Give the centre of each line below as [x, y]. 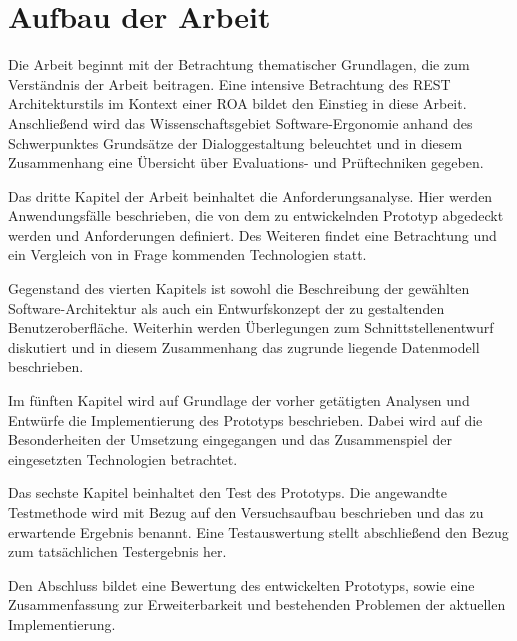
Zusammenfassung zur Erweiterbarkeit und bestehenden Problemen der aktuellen [257, 604]
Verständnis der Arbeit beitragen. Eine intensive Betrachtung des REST [229, 83]
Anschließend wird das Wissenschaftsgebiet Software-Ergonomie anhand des [240, 122]
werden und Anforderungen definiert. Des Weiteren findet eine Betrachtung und [252, 234]
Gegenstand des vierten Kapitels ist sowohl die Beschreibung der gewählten [239, 288]
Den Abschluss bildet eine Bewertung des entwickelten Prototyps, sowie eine [241, 584]
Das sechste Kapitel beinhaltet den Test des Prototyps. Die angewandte [227, 492]
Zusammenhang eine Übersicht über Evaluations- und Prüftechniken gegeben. [246, 162]
